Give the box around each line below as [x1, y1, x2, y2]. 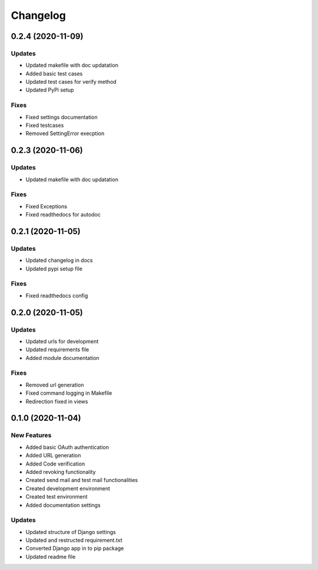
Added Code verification [25, 460, 85, 467]
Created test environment [25, 493, 88, 500]
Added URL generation [25, 452, 81, 459]
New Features [11, 431, 52, 440]
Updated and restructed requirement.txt [25, 537, 123, 544]
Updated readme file [25, 553, 76, 560]
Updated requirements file [25, 346, 90, 353]
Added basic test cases [25, 70, 83, 77]
